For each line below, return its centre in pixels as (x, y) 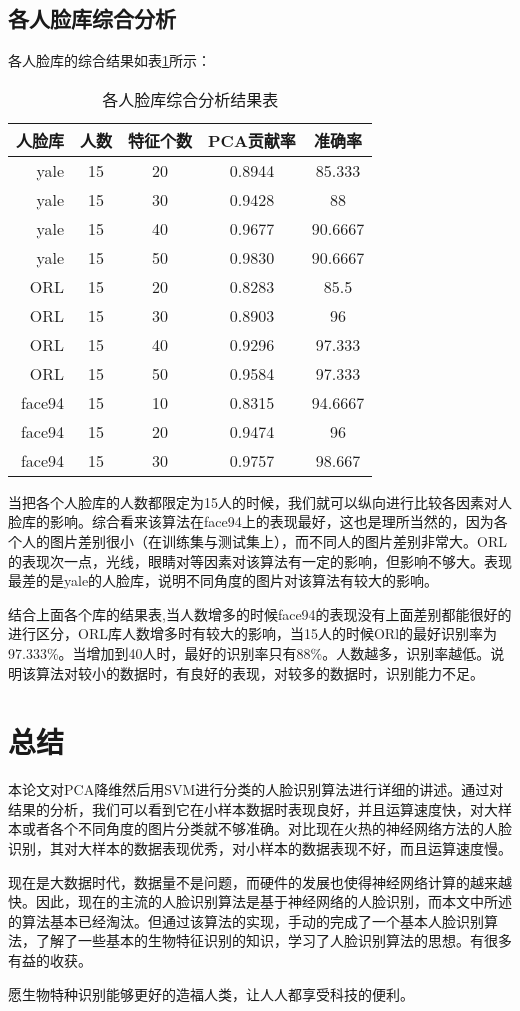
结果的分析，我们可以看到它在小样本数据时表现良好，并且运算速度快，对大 (253, 808)
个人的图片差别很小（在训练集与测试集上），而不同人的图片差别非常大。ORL (257, 540)
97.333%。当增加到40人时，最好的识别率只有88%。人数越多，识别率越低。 (249, 652)
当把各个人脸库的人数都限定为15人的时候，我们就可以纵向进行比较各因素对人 (260, 501)
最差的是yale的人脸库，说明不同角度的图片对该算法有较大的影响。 (223, 580)
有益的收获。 (50, 960)
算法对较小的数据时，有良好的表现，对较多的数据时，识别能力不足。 (259, 672)
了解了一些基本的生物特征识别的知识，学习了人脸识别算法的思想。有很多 (273, 940)
